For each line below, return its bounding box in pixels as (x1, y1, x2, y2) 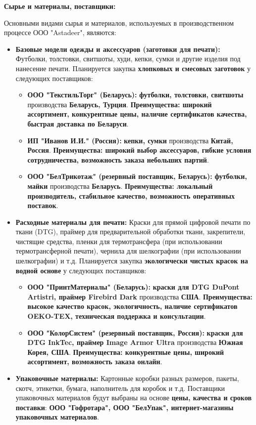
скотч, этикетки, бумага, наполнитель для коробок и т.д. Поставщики (15, 382, 225, 393)
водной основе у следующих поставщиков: (15, 265, 147, 275)
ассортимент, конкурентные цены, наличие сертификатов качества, (27, 109, 247, 119)
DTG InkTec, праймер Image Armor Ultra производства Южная (27, 337, 243, 347)
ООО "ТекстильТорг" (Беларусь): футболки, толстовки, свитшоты (27, 89, 244, 100)
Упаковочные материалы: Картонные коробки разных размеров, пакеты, (15, 373, 239, 383)
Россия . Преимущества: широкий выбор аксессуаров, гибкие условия (27, 145, 252, 155)
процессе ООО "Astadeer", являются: (4, 27, 116, 38)
